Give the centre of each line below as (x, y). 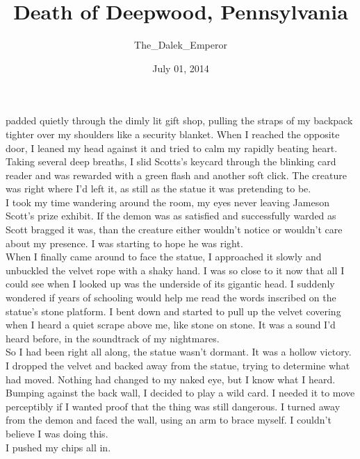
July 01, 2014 (181, 68)
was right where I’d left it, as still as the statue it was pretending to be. (158, 189)
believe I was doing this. (57, 433)
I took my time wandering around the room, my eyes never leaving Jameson (167, 202)
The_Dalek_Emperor (181, 45)
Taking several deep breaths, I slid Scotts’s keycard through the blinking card (171, 161)
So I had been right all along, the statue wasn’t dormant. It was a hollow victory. (179, 352)
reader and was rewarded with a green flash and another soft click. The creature (176, 175)
